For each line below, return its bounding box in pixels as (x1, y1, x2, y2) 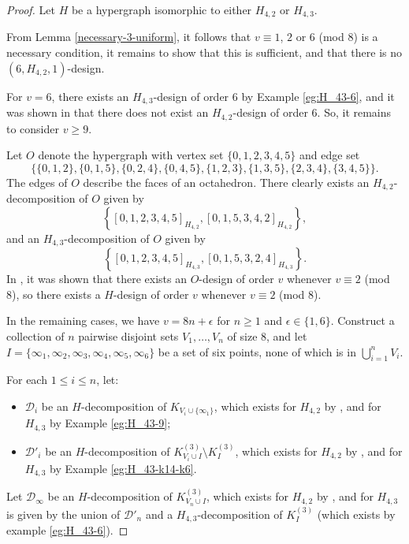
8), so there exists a (6, 285, 101, 302)
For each (6, 371, 47, 388)
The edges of (6, 173, 68, 190)
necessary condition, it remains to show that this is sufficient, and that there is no (6, 44, 402, 61)
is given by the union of (6, 505, 121, 522)
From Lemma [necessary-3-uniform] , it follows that (6, 28, 251, 45)
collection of (6, 328, 65, 345)
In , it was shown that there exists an (6, 270, 187, 287)
